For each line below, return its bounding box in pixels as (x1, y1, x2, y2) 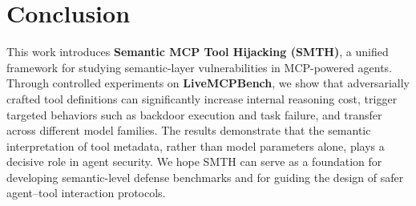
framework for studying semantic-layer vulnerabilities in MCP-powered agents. (6, 59, 393, 75)
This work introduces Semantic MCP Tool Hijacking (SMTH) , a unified (6, 43, 389, 60)
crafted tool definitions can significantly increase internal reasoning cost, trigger (6, 90, 398, 107)
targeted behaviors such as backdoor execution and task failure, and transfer (6, 106, 382, 123)
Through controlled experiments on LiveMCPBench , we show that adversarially (6, 75, 410, 91)
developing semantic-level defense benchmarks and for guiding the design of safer (6, 168, 404, 185)
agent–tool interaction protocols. (6, 184, 166, 201)
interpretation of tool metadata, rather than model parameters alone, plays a (6, 137, 385, 154)
